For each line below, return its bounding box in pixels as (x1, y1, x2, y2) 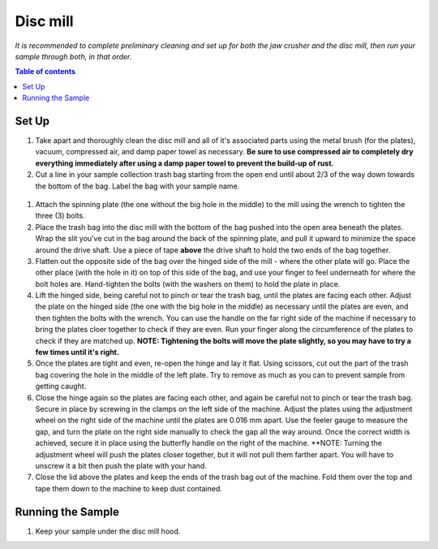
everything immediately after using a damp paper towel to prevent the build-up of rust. (35, 158, 334, 168)
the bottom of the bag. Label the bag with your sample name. (35, 181, 240, 191)
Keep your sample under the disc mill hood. (35, 526, 181, 536)
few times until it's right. (35, 348, 119, 357)
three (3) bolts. (35, 211, 85, 221)
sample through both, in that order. (15, 51, 132, 61)
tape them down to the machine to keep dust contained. (35, 483, 223, 493)
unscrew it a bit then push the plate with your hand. (35, 460, 207, 470)
